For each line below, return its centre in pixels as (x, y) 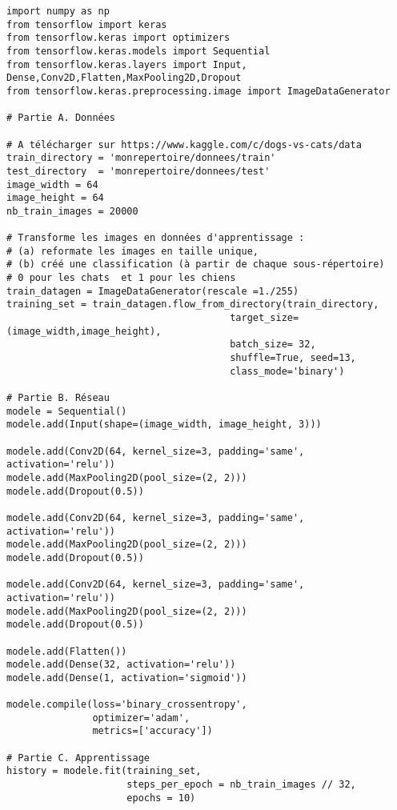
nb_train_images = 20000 (72, 211)
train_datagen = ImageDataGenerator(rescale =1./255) (153, 291)
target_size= (265, 318)
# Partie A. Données (61, 118)
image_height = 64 (55, 198)
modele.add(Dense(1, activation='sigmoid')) (127, 678)
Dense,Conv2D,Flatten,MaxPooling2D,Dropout (124, 78)
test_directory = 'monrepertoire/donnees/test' (138, 171)
